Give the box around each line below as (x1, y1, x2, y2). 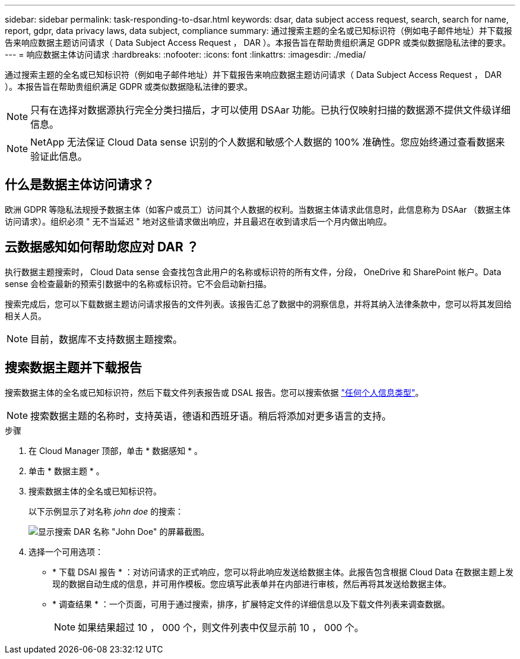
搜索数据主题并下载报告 (5, 360, 142, 376)
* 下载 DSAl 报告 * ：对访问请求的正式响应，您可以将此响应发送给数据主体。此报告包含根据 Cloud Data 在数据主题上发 (52, 566, 513, 577)
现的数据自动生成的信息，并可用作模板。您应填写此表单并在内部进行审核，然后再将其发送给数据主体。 (52, 578, 451, 589)
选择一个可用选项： (28, 546, 103, 557)
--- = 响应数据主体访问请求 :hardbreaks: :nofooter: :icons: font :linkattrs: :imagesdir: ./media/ (5, 49, 366, 59)
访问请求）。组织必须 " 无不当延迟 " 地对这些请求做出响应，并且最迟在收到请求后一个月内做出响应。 (5, 216, 392, 226)
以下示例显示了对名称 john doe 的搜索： (28, 506, 184, 516)
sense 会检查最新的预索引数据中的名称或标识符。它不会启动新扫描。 (5, 278, 272, 289)
